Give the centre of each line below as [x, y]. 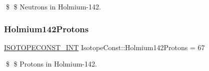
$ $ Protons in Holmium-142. [51, 64]
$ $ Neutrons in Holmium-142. [53, 6]
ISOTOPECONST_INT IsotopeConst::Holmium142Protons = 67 [104, 47]
